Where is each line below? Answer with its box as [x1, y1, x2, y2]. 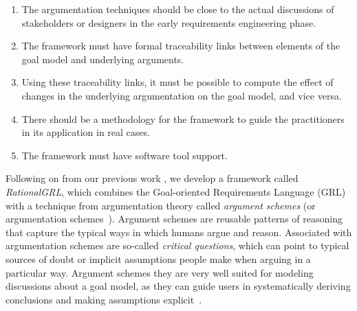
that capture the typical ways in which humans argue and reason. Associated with [6, 224, 352, 239]
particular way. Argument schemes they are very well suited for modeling [6, 265, 314, 279]
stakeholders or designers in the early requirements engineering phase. [21, 15, 316, 30]
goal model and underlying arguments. [21, 51, 184, 66]
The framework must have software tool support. [21, 148, 228, 162]
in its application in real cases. [21, 125, 150, 139]
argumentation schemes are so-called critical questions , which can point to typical [6, 238, 349, 253]
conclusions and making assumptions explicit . [6, 292, 202, 306]
